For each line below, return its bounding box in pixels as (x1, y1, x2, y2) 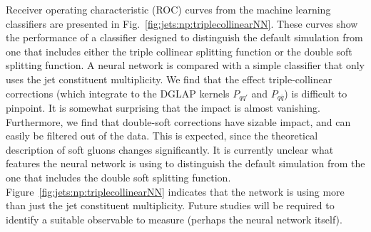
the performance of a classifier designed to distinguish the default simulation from (6, 30, 363, 45)
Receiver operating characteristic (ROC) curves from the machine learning (6, 2, 331, 16)
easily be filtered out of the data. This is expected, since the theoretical (6, 128, 318, 143)
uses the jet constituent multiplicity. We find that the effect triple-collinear (6, 71, 332, 86)
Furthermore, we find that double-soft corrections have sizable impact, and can (6, 114, 351, 129)
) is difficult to (284, 85, 347, 100)
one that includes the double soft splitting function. (6, 169, 231, 184)
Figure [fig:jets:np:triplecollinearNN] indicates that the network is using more (6, 184, 345, 199)
